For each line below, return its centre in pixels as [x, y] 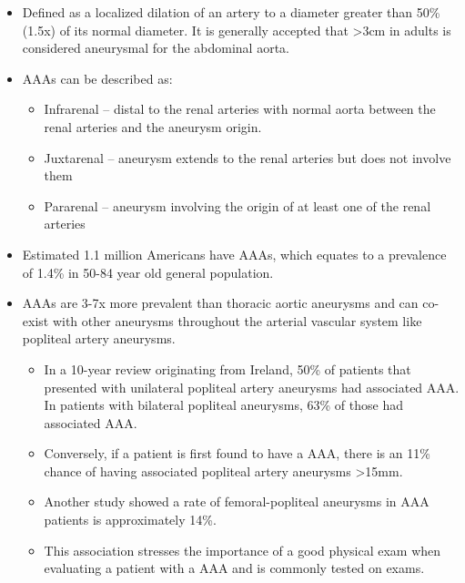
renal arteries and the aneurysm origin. [153, 126]
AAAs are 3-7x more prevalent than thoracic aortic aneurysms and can [220, 303]
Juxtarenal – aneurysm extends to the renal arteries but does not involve [248, 157]
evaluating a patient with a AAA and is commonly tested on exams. [234, 568]
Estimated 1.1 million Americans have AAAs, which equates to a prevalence [234, 254]
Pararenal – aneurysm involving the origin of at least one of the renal [238, 205]
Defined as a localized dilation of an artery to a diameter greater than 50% [231, 12]
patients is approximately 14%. [130, 520]
